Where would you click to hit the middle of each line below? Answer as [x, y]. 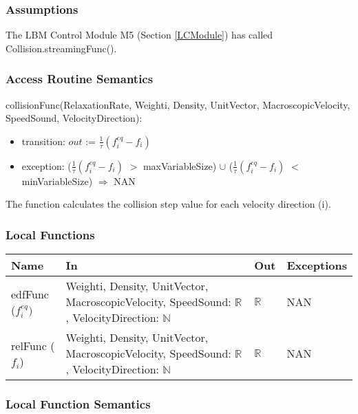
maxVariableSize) [180, 165]
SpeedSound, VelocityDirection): [74, 118]
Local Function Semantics [78, 404]
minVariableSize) [57, 181]
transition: [43, 141]
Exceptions [317, 265]
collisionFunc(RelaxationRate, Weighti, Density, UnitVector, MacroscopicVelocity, [178, 104]
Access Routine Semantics [80, 79]
